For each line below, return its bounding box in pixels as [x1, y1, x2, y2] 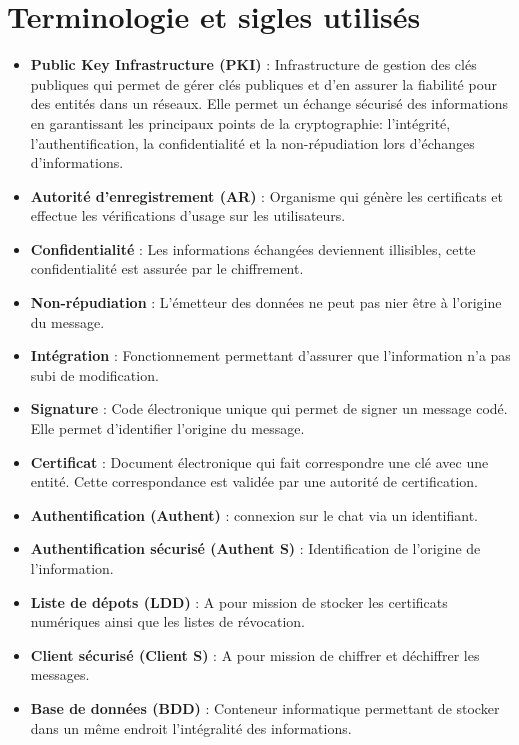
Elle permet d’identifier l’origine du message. [30, 418, 305, 439]
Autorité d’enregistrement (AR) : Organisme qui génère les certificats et [30, 185, 503, 206]
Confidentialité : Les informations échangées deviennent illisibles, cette [30, 238, 476, 259]
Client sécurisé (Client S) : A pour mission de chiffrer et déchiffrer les [30, 644, 480, 665]
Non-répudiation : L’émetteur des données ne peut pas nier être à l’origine [30, 292, 502, 313]
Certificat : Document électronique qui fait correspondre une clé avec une [30, 451, 489, 472]
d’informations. [30, 152, 124, 173]
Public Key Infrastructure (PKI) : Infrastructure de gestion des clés [30, 54, 477, 75]
